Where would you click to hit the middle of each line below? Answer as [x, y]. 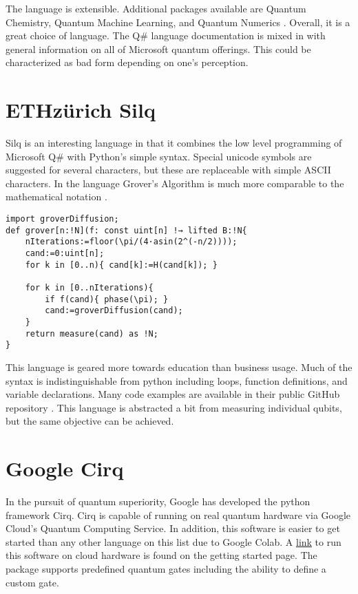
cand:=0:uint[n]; [65, 254]
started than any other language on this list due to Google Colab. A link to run [173, 541]
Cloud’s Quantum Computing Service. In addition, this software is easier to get [173, 528]
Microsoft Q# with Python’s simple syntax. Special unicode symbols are [159, 156]
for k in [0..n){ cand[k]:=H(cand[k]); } [121, 265]
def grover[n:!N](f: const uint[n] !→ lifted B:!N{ [126, 230]
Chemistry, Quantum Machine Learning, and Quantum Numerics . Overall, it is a [178, 22]
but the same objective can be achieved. [90, 421]
